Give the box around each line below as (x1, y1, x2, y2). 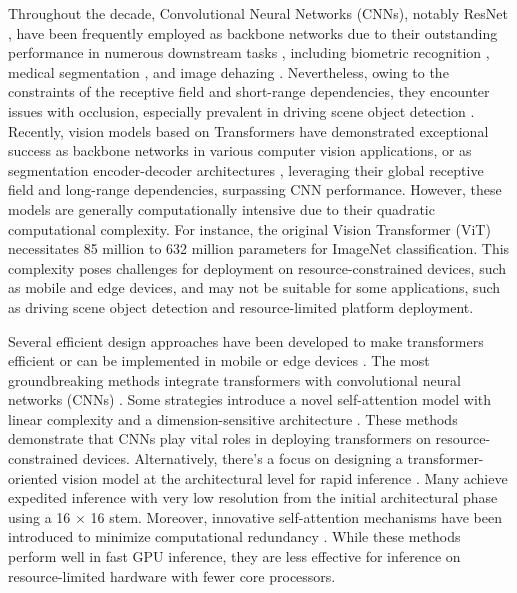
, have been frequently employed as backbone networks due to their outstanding (8, 22, 498, 43)
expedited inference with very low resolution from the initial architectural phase (8, 487, 498, 508)
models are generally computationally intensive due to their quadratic (8, 198, 435, 219)
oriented (8, 467, 58, 488)
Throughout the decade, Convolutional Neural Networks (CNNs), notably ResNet (8, 3, 508, 23)
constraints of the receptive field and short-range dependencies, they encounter (8, 81, 490, 102)
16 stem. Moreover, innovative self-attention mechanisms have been (90, 506, 502, 527)
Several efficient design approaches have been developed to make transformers (8, 330, 484, 351)
